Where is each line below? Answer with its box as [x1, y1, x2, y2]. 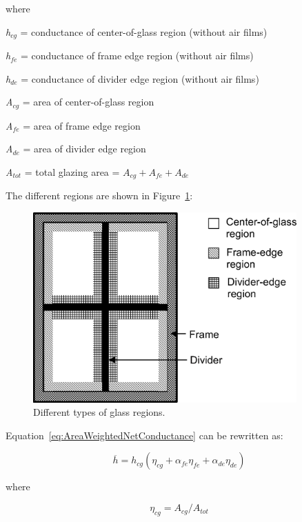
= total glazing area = [24, 164, 120, 179]
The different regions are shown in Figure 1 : [6, 188, 193, 203]
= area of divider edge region [23, 141, 146, 156]
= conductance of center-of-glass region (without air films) [20, 24, 268, 39]
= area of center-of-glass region [22, 94, 154, 109]
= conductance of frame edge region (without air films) [20, 48, 254, 63]
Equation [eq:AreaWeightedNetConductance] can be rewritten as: [6, 428, 283, 442]
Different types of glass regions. [33, 405, 165, 419]
